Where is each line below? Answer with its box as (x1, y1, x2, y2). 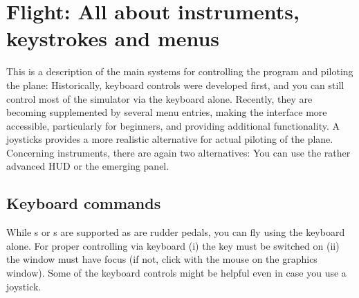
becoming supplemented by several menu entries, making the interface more (6, 105, 327, 119)
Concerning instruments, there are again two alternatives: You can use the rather (6, 145, 351, 159)
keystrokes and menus (6, 24, 220, 52)
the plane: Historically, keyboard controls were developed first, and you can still (6, 77, 344, 92)
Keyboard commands (6, 192, 161, 214)
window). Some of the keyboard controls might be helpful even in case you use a (6, 266, 347, 280)
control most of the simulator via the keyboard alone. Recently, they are (6, 91, 313, 106)
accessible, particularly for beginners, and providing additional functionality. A (6, 118, 340, 132)
